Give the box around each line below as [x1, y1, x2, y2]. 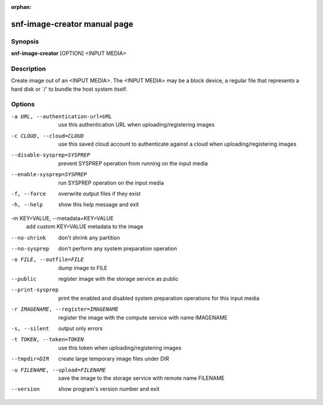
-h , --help [11, 201, 43, 208]
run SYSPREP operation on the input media [58, 179, 164, 186]
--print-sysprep [11, 287, 59, 293]
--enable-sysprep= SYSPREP [11, 171, 87, 178]
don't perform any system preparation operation [58, 245, 178, 252]
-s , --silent [11, 326, 50, 332]
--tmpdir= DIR [11, 355, 50, 363]
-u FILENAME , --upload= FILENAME [11, 366, 106, 373]
